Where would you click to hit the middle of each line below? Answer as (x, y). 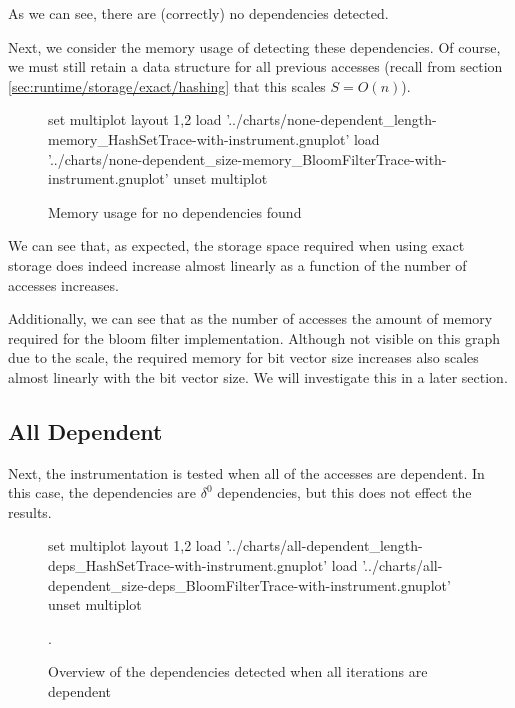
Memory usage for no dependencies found (175, 211)
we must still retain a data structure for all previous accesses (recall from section (255, 66)
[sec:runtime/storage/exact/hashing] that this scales (167, 85)
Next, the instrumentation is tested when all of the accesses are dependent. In (246, 472)
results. (30, 511)
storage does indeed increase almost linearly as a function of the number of (237, 264)
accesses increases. (63, 284)
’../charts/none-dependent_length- (331, 119)
